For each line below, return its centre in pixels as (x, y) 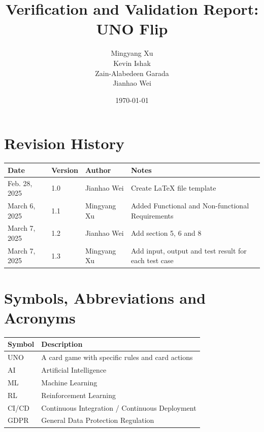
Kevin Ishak (132, 63)
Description (62, 344)
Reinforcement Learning (79, 395)
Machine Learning (69, 382)
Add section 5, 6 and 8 (166, 233)
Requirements (152, 215)
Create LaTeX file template (174, 188)
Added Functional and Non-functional (190, 205)
